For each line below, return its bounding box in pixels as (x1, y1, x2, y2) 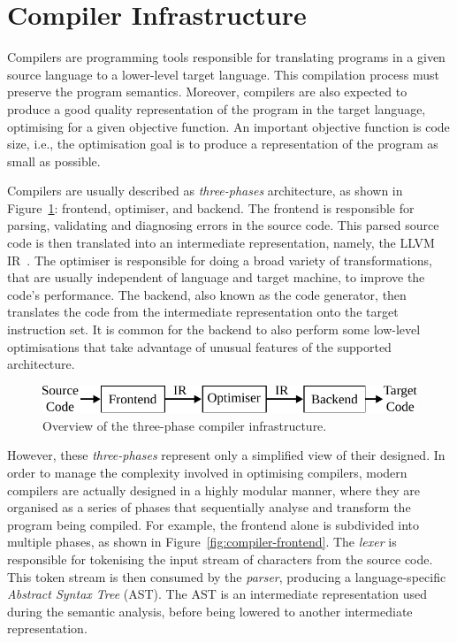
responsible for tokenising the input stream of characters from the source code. (7, 549, 433, 568)
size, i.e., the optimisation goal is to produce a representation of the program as (7, 134, 438, 153)
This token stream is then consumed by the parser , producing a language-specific (7, 567, 446, 586)
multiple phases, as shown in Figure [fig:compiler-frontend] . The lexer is (7, 532, 397, 551)
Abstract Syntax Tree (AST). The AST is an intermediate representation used (7, 585, 428, 603)
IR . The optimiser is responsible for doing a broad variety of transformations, (7, 250, 432, 269)
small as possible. (7, 151, 101, 170)
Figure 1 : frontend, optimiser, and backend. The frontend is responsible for (7, 198, 415, 217)
